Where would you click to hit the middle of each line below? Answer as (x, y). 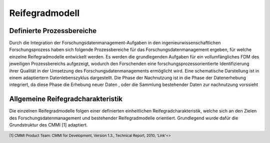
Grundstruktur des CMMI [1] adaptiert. (48, 125)
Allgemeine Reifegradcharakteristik (66, 99)
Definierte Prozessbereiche (53, 31)
